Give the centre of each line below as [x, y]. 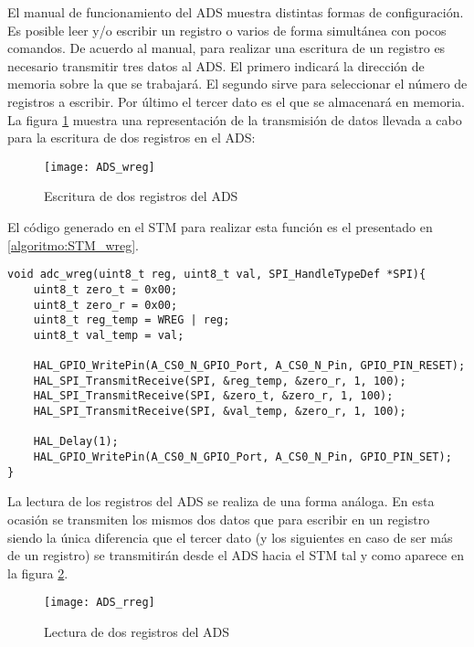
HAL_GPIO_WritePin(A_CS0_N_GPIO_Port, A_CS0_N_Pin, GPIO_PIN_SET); [242, 457]
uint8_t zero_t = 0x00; [105, 289]
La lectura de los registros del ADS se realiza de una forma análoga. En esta [221, 501]
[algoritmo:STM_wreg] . [74, 244]
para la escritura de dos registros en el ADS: [132, 138]
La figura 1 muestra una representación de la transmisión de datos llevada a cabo [235, 119]
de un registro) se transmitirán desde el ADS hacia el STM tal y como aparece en [236, 555]
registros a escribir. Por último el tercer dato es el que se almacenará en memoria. [236, 101]
